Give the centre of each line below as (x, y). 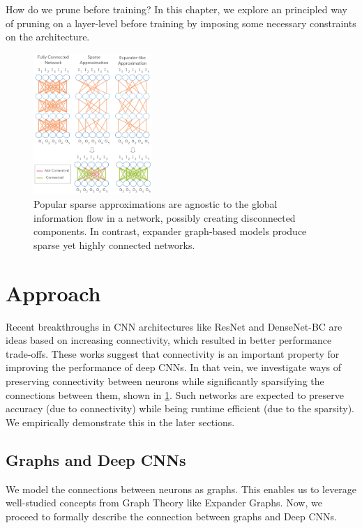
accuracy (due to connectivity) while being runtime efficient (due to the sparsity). (180, 408)
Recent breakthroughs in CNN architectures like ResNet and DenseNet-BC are (174, 326)
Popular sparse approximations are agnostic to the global (156, 204)
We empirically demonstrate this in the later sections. (120, 422)
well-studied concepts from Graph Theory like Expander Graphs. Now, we (164, 503)
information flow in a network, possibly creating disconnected (165, 217)
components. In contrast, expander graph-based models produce (170, 231)
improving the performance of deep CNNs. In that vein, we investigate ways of (173, 367)
